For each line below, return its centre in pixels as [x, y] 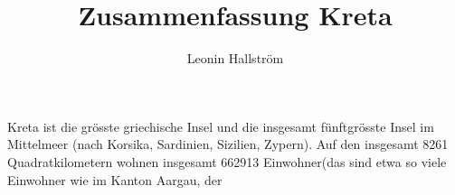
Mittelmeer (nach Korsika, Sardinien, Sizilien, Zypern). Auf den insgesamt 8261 [228, 144]
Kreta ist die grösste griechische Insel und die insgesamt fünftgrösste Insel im [221, 126]
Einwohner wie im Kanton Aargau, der [115, 179]
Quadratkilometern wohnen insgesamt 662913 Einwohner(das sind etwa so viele [227, 161]
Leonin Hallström [235, 58]
